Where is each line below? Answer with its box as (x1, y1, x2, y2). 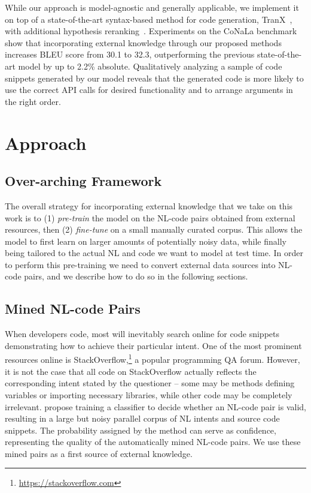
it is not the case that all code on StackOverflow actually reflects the (5, 365, 257, 377)
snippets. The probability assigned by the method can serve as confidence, (5, 423, 276, 436)
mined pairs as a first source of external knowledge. (5, 447, 193, 459)
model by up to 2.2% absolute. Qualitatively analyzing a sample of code (18, 59, 282, 72)
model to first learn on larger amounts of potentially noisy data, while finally (5, 235, 286, 247)
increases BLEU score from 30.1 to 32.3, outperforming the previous (5, 48, 255, 61)
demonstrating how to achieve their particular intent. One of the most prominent (5, 339, 302, 351)
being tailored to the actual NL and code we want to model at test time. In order (5, 246, 303, 259)
